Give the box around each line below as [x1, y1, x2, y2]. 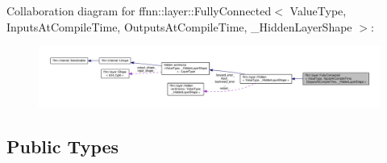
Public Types [6, 133, 119, 158]
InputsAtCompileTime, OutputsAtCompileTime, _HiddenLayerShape [6, 18, 352, 35]
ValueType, [289, 2, 347, 19]
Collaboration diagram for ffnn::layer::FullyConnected [6, 2, 272, 19]
